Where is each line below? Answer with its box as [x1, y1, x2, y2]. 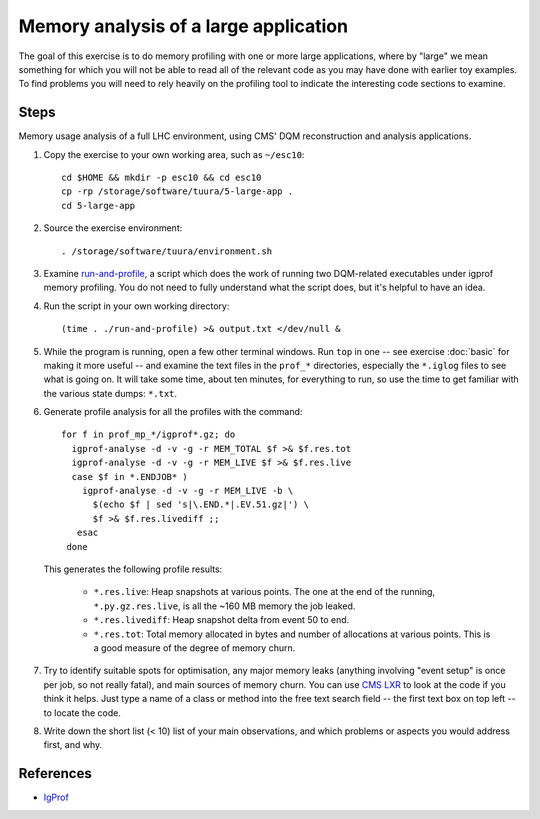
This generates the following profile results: [43, 563, 223, 575]
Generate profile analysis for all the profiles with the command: [43, 406, 303, 418]
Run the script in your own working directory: [43, 300, 230, 312]
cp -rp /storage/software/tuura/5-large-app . [61, 186, 294, 197]
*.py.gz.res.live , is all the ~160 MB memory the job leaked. [93, 600, 356, 612]
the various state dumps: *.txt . [43, 387, 178, 399]
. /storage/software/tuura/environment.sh [61, 245, 273, 257]
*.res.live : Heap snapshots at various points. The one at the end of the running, [93, 586, 435, 598]
